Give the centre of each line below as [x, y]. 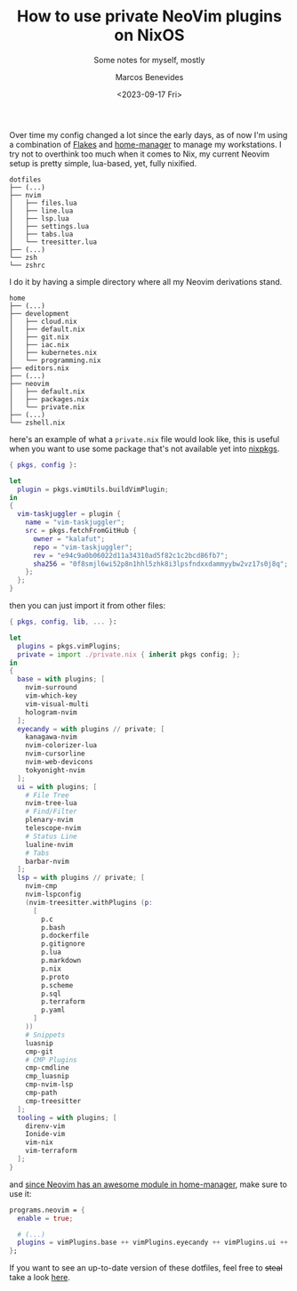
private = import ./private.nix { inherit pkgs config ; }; [129, 654]
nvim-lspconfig [53, 895]
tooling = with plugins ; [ [67, 1118]
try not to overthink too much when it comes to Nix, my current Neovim [139, 154]
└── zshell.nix [37, 423]
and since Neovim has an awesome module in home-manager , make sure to [148, 1184]
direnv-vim [45, 1126]
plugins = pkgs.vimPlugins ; [69, 646]
